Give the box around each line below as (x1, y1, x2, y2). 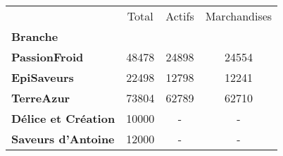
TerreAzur (11, 90, 70, 106)
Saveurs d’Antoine (11, 131, 115, 147)
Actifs (165, 8, 194, 24)
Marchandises (205, 8, 272, 24)
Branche (11, 28, 58, 44)
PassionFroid (11, 49, 84, 65)
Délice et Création (11, 110, 115, 126)
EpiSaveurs (11, 69, 74, 85)
